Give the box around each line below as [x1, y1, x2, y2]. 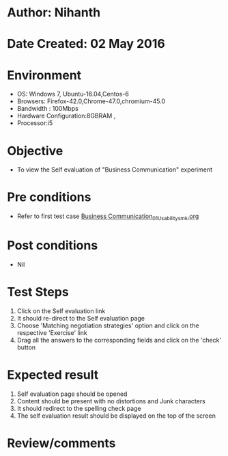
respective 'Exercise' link [16, 328, 87, 336]
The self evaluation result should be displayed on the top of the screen [16, 412, 216, 420]
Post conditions [7, 238, 98, 254]
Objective [7, 143, 63, 159]
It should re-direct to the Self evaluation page [16, 314, 145, 322]
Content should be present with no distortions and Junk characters [16, 397, 206, 405]
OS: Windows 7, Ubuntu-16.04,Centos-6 [16, 90, 130, 98]
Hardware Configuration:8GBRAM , [16, 111, 116, 120]
